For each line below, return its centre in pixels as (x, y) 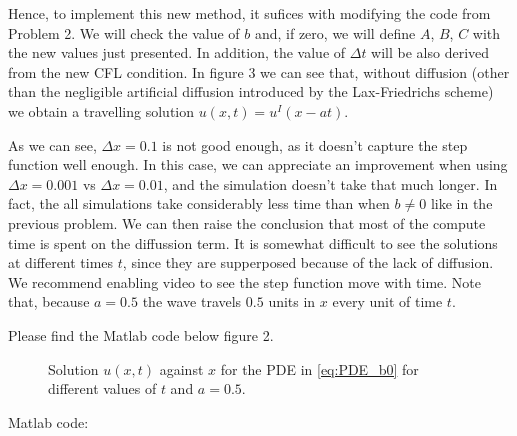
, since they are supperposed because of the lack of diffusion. (308, 262)
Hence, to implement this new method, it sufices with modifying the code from (249, 13)
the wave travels (192, 301)
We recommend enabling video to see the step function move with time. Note (245, 281)
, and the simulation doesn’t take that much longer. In (330, 183)
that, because (49, 301)
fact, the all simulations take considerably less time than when (199, 203)
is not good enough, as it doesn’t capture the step (315, 144)
